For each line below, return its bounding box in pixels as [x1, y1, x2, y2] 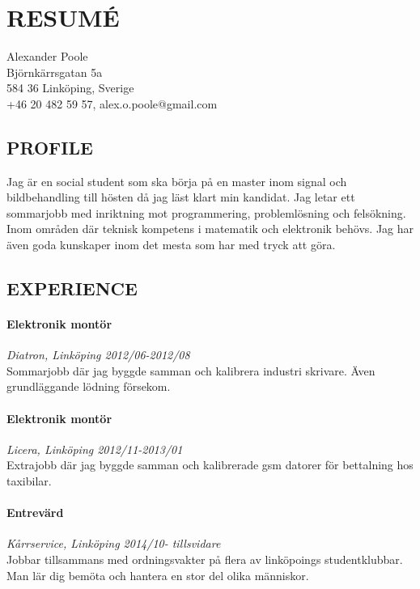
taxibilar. [6, 472, 52, 489]
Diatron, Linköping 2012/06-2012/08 [6, 346, 190, 363]
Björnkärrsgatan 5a [6, 63, 103, 80]
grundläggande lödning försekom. [6, 378, 171, 395]
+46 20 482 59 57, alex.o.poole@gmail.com [6, 95, 218, 112]
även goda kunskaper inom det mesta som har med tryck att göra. [6, 236, 336, 253]
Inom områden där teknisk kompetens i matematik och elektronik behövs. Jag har [6, 220, 414, 237]
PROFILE [6, 134, 93, 159]
